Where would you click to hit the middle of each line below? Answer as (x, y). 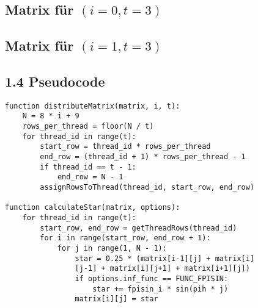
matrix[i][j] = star (116, 299)
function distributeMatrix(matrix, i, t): (93, 106)
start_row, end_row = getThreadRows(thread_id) (138, 228)
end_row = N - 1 (90, 177)
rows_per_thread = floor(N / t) (88, 127)
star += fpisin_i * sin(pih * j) (160, 289)
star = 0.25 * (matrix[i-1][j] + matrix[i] (165, 258)
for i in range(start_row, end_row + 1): (125, 238)
